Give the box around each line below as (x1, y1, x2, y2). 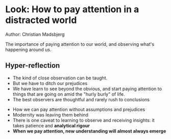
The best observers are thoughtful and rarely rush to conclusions (12, 96, 150, 102)
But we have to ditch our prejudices (12, 80, 88, 86)
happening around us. (5, 46, 52, 52)
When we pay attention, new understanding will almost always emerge (12, 128, 166, 134)
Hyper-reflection (5, 61, 60, 70)
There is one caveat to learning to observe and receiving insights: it (12, 117, 155, 123)
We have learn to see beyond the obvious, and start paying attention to (12, 86, 162, 92)
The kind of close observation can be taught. (12, 75, 108, 81)
